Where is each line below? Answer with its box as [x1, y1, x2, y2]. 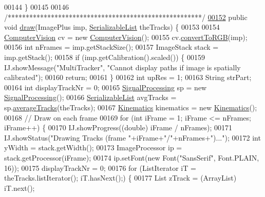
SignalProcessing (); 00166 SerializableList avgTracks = [4, 92, 177, 103]
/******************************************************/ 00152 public [4, 11, 248, 22]
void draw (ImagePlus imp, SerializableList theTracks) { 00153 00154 [4, 22, 220, 32]
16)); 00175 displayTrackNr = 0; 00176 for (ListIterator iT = [4, 162, 196, 173]
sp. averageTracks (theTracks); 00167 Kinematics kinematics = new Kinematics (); [4, 102, 257, 112]
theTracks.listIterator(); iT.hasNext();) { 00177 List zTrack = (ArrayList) [4, 172, 237, 183]
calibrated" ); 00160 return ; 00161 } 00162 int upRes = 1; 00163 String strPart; [4, 72, 252, 83]
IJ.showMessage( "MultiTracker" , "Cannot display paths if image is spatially [4, 62, 241, 72]
